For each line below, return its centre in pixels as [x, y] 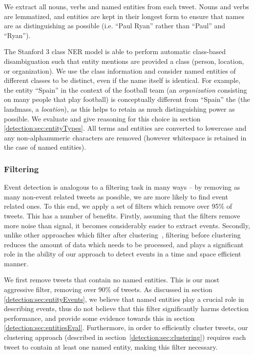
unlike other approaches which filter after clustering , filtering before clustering [122, 235]
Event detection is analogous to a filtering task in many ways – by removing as [122, 187]
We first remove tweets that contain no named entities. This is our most [112, 280]
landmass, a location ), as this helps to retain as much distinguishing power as [119, 108]
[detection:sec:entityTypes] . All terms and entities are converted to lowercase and [125, 128]
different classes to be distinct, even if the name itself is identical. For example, [122, 80]
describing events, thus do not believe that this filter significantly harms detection [127, 308]
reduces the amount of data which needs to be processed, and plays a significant [124, 244]
